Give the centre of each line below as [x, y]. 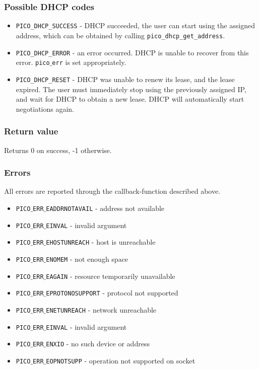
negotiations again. [45, 108]
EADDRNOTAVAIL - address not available [105, 208]
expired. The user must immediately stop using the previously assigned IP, [131, 89]
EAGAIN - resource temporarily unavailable [111, 276]
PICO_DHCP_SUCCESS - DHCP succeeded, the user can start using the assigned [135, 25]
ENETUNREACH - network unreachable [101, 309]
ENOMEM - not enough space [87, 259]
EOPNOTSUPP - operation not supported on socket [121, 360]
